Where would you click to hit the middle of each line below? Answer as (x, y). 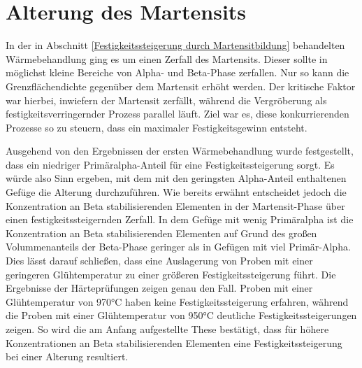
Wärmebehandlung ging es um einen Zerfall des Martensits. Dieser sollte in (167, 58)
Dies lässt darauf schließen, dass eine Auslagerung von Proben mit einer (159, 261)
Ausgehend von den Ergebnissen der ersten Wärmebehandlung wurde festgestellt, (180, 151)
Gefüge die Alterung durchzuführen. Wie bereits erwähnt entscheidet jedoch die (176, 192)
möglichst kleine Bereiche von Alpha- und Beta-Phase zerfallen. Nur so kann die (178, 72)
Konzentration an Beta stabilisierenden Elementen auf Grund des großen (161, 233)
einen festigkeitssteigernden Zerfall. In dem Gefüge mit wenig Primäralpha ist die (180, 219)
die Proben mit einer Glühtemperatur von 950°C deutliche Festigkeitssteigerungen (181, 315)
